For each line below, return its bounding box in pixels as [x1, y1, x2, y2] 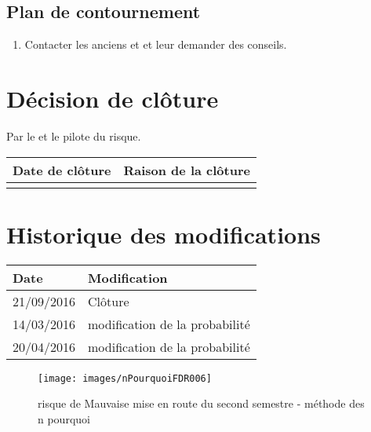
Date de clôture [13, 160, 111, 179]
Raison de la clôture [123, 160, 250, 179]
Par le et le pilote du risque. [6, 127, 141, 144]
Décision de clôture [6, 82, 219, 114]
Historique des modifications [6, 218, 321, 250]
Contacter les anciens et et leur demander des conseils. [24, 36, 287, 53]
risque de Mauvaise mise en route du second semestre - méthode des [38, 395, 365, 412]
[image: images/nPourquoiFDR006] [38, 372, 212, 384]
